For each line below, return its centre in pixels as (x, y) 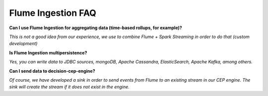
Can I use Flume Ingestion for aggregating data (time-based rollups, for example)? (96, 28)
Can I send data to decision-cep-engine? (52, 71)
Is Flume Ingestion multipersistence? (48, 52)
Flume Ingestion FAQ (53, 13)
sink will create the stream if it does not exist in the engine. (69, 87)
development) (23, 44)
